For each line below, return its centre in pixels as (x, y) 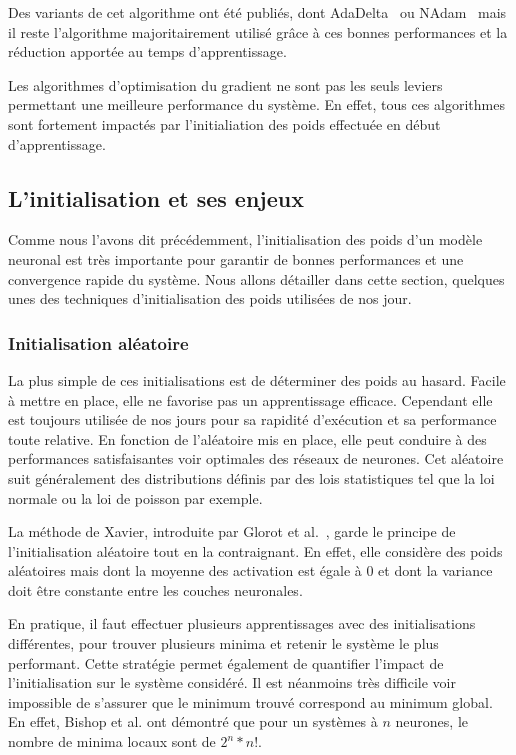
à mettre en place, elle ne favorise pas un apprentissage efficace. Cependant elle (250, 399)
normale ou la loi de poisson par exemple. (135, 497)
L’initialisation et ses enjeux (156, 197)
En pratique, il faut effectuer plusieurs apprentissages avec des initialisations (242, 623)
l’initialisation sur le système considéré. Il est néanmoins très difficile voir (232, 682)
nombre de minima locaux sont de (112, 741)
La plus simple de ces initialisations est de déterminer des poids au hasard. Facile (257, 379)
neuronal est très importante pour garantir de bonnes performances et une (236, 258)
